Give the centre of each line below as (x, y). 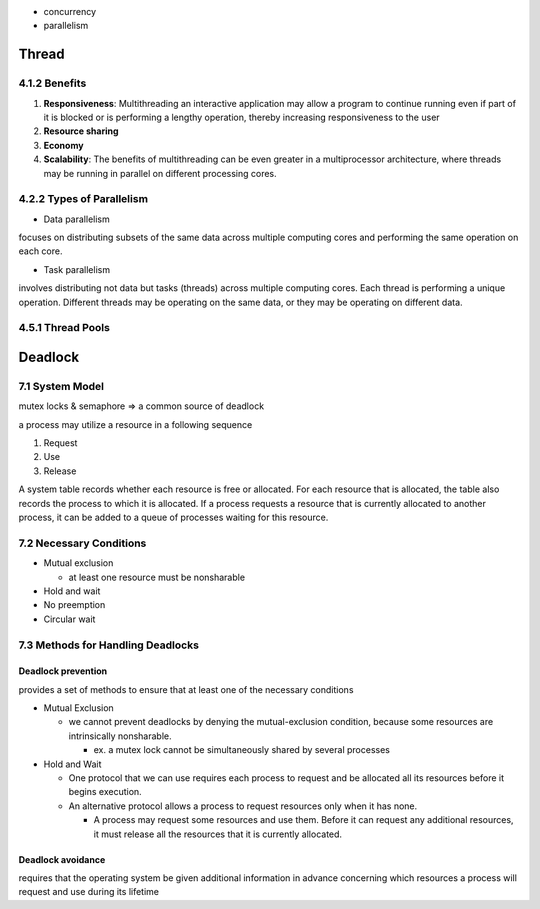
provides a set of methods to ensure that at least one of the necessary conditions (186, 689)
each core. (40, 251)
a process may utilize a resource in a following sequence (135, 424)
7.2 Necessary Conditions (82, 543)
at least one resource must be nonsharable (156, 577)
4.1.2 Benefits (52, 83)
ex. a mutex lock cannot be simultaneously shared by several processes (241, 750)
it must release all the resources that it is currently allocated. (218, 834)
